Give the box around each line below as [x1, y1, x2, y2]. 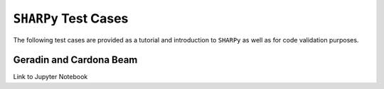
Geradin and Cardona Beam [13, 54, 138, 66]
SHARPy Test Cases [13, 11, 129, 26]
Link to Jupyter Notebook [13, 73, 88, 81]
